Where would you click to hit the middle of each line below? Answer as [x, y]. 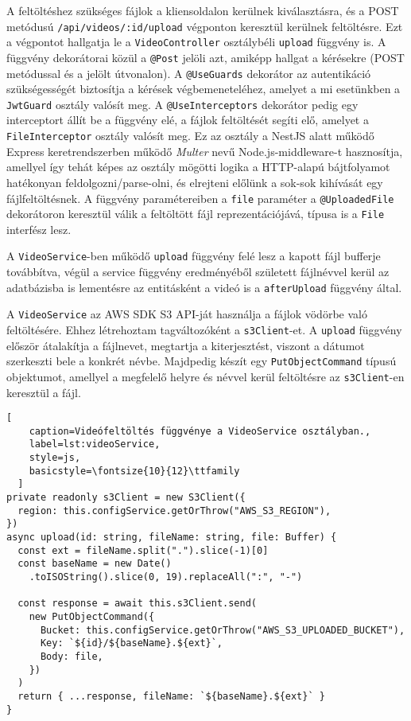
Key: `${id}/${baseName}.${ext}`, [132, 643]
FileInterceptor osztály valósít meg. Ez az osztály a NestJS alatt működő [190, 136]
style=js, [55, 458]
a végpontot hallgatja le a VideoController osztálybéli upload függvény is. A [196, 42]
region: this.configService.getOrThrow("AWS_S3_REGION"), [174, 511]
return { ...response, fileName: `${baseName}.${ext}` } [171, 696]
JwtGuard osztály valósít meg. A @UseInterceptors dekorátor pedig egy [182, 104]
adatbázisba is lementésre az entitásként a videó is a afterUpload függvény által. [204, 287]
